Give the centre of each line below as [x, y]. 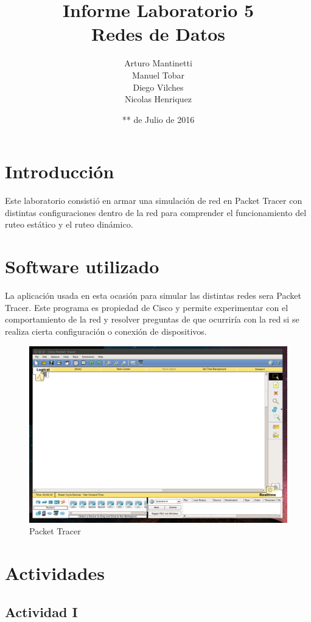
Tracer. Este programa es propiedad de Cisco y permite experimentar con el [147, 307]
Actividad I [41, 611]
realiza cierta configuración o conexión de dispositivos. [106, 331]
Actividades [55, 573]
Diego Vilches [158, 87]
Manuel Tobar [158, 75]
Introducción [60, 171]
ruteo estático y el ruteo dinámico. [69, 224]
